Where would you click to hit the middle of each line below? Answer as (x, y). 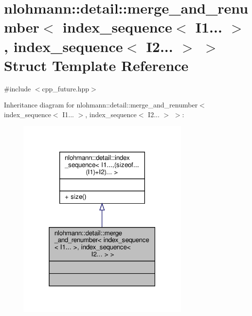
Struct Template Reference (96, 65)
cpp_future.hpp (66, 88)
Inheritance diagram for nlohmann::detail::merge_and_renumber (101, 105)
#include (18, 88)
